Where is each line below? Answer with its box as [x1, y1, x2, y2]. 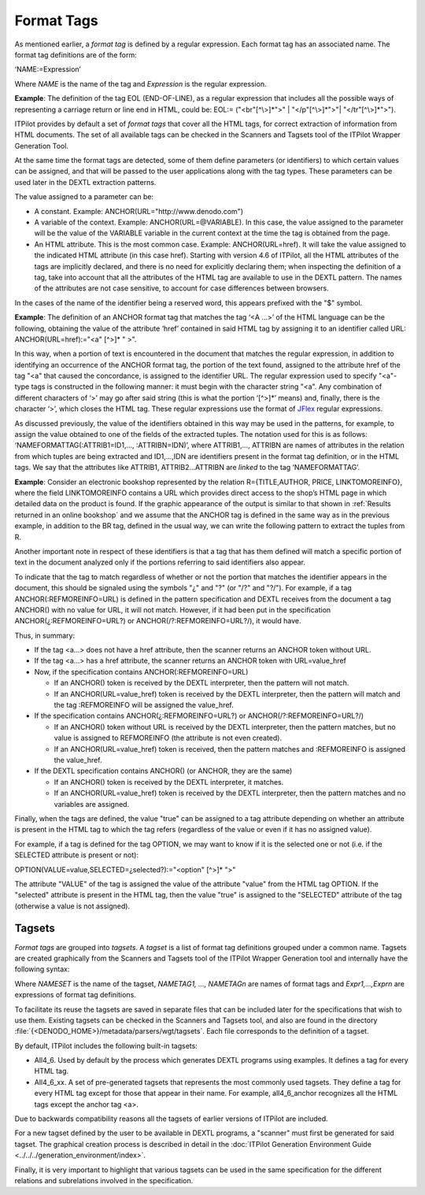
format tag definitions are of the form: [14, 50, 137, 59]
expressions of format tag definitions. [14, 990, 137, 1000]
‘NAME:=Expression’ [14, 65, 82, 74]
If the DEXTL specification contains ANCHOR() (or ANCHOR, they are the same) [34, 766, 293, 775]
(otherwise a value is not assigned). [14, 901, 130, 911]
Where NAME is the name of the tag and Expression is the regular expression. [14, 79, 267, 88]
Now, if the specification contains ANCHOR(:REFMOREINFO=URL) [34, 667, 249, 676]
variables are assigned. [54, 799, 130, 808]
